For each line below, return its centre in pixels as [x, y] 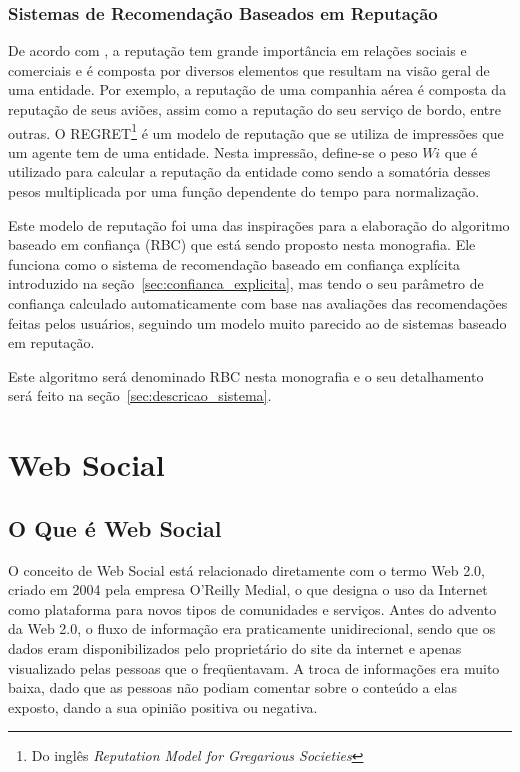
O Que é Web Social [115, 527]
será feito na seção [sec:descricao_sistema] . [140, 395]
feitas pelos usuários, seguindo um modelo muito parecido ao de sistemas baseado [257, 322]
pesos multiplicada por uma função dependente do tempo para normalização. [244, 191]
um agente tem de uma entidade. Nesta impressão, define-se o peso [213, 151]
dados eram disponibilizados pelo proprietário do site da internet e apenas [235, 647]
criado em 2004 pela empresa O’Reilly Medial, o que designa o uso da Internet [248, 589]
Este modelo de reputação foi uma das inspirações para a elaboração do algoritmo [259, 224]
